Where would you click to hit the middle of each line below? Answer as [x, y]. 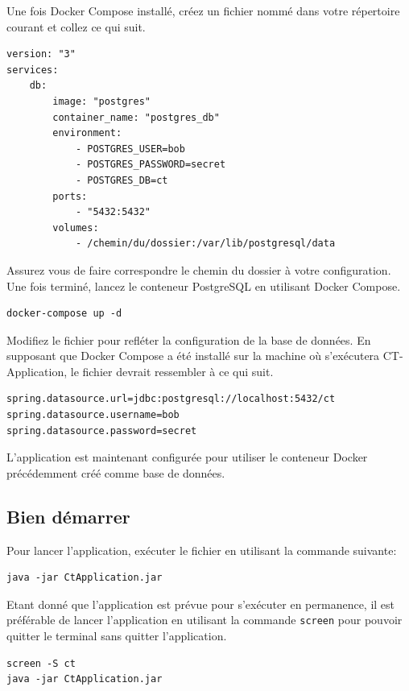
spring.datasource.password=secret [102, 430]
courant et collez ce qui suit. [76, 26]
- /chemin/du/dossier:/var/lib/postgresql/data [205, 244]
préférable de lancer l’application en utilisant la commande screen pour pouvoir [204, 620]
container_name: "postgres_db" [136, 117]
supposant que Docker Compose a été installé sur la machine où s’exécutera [193, 356]
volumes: [76, 228]
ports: [70, 196]
